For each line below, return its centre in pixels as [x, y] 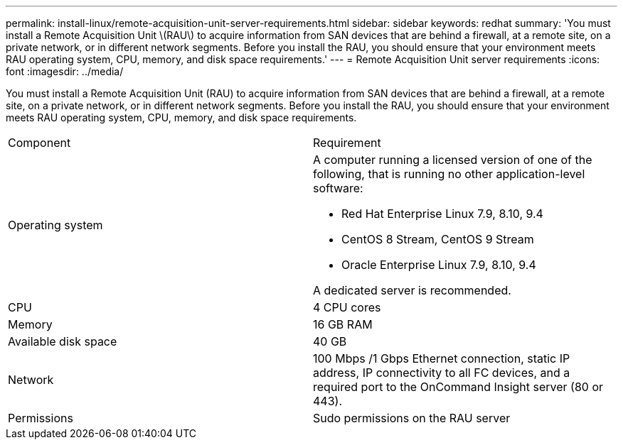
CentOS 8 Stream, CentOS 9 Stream [438, 239]
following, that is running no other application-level [449, 174]
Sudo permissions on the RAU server [412, 418]
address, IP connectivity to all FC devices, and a [442, 373]
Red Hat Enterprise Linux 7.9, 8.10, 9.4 [442, 214]
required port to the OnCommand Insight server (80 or [458, 387]
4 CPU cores [347, 307]
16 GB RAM [343, 324]
